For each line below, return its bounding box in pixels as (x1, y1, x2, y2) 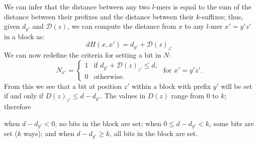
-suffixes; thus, (199, 11, 244, 21)
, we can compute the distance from (67, 21, 176, 31)
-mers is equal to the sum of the (154, 1, 252, 11)
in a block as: (4, 31, 45, 41)
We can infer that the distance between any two (4, 1, 150, 11)
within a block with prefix (132, 80, 211, 91)
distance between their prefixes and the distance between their (4, 11, 194, 21)
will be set (221, 80, 253, 91)
